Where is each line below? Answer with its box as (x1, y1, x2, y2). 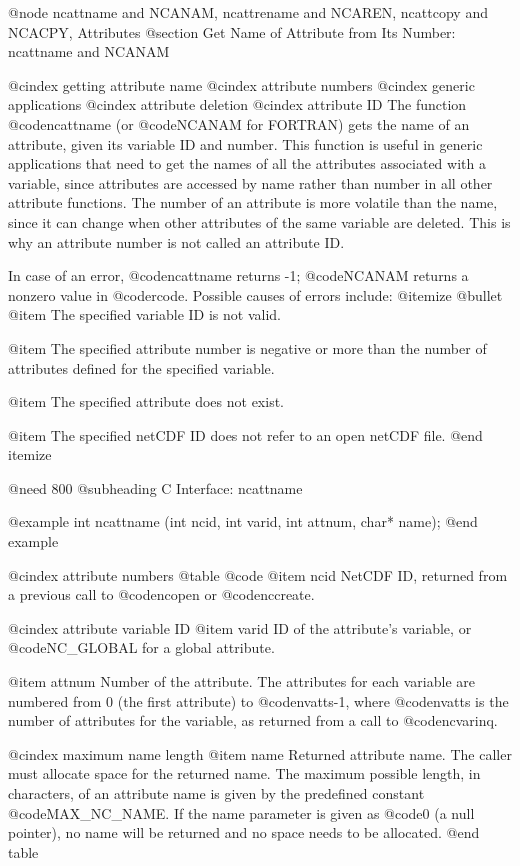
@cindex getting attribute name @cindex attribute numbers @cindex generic (8, 74, 475, 95)
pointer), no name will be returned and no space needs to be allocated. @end (8, 822, 480, 843)
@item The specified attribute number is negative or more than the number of (8, 337, 487, 358)
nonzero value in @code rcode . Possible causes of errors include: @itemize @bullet (8, 284, 503, 305)
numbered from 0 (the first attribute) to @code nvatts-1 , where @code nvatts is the (8, 690, 509, 711)
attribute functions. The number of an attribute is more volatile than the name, (8, 192, 498, 213)
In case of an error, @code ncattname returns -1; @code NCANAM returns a (8, 265, 469, 286)
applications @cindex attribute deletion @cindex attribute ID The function (8, 94, 467, 115)
